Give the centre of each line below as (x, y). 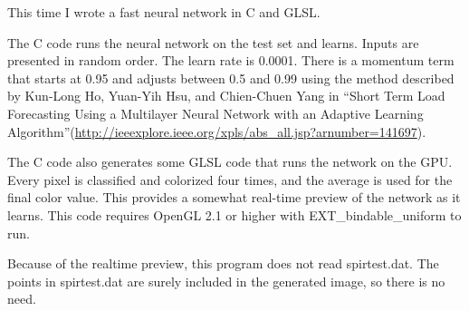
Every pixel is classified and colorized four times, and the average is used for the (230, 179)
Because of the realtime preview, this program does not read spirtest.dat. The (223, 263)
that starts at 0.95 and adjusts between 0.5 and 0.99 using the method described (231, 78)
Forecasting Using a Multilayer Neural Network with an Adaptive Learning (215, 113)
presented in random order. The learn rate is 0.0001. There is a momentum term (231, 60)
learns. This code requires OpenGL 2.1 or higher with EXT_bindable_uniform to (234, 214)
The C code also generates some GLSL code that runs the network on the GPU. (230, 162)
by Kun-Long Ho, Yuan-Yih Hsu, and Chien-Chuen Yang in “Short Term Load (226, 96)
